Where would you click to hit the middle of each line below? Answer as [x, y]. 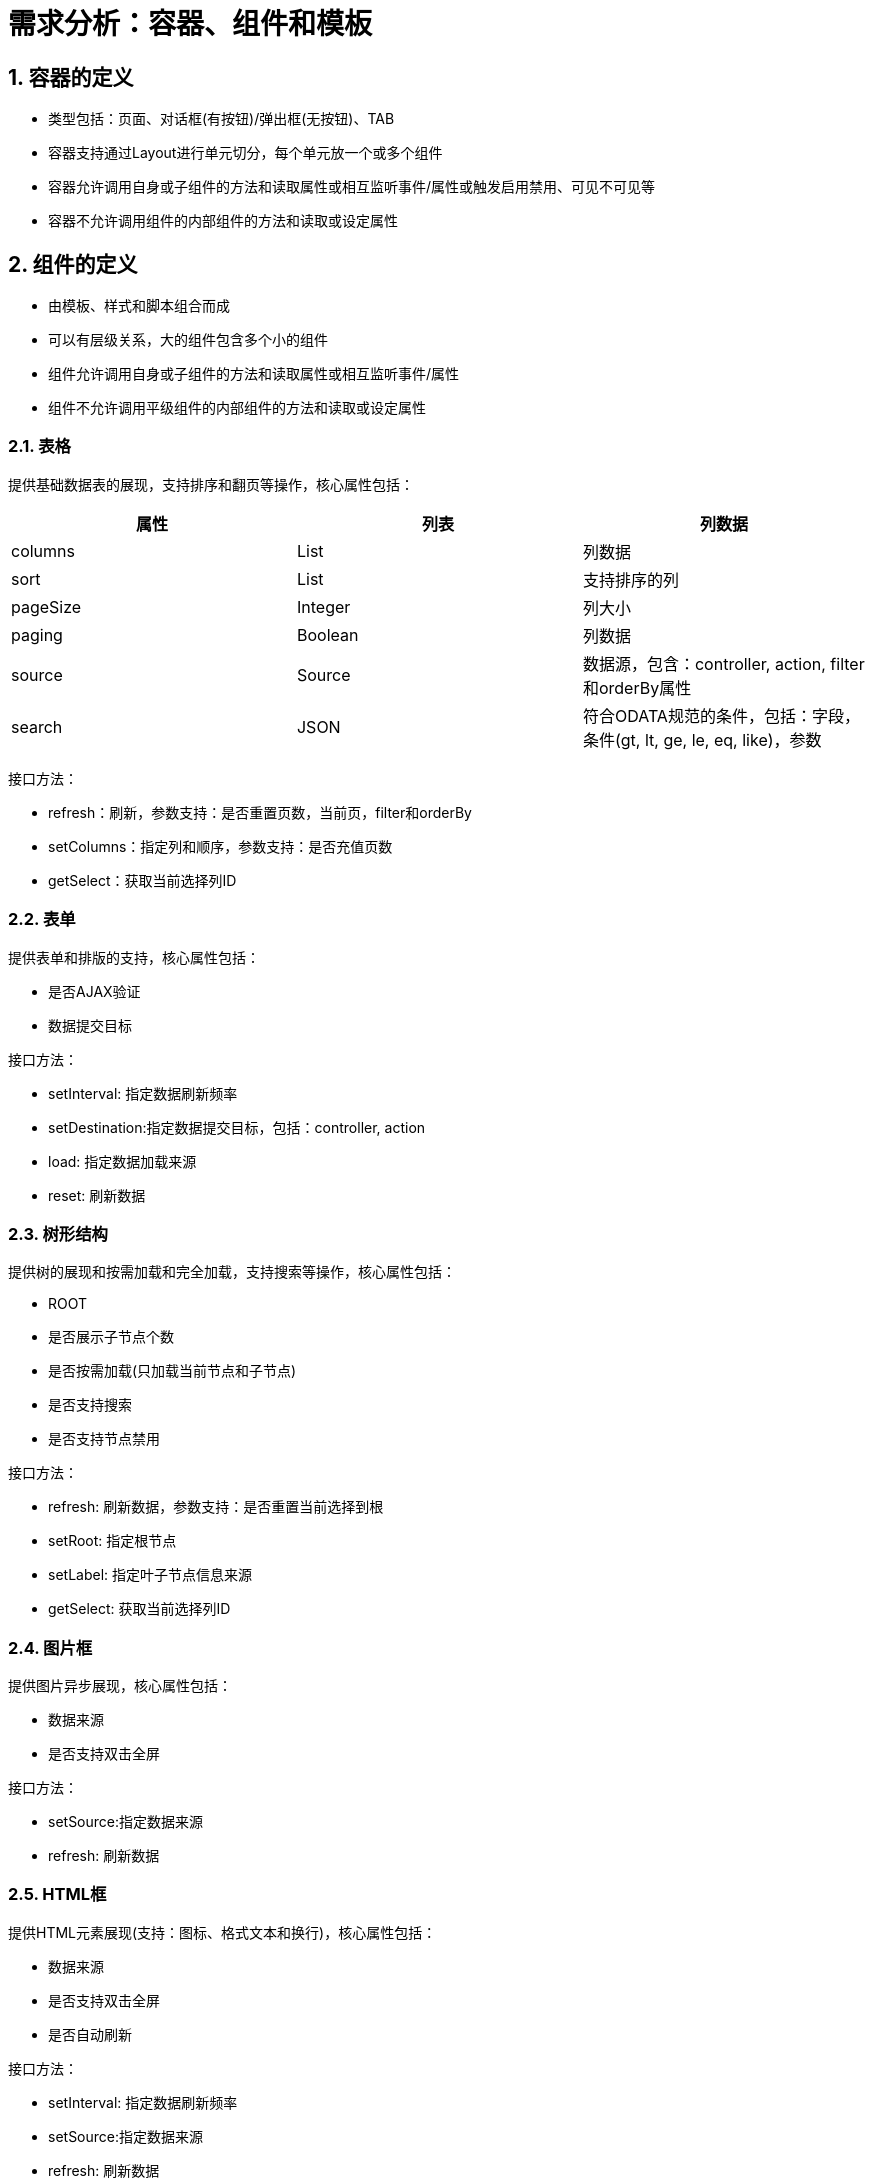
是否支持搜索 [90, 1405]
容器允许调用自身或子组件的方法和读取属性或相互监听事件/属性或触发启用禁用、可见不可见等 [352, 187]
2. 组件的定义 [73, 264]
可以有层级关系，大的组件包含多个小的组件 [188, 340]
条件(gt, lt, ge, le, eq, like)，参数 [702, 739]
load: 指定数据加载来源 [122, 1161]
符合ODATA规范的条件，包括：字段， [721, 715]
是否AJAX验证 [94, 991]
